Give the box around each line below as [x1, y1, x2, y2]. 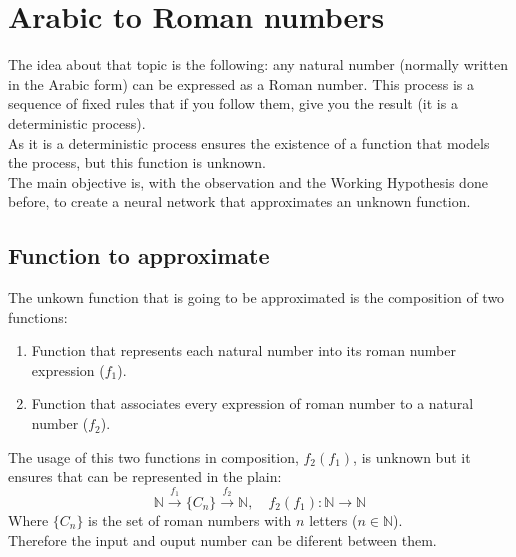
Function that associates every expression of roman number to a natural [31, 393, 474, 414]
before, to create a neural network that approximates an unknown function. [8, 191, 471, 212]
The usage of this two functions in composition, [8, 446, 299, 467]
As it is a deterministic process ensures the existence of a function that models [8, 132, 490, 153]
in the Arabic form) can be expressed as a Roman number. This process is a [8, 73, 474, 94]
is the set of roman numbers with [88, 510, 292, 531]
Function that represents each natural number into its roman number [31, 340, 456, 361]
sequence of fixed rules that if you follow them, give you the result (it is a [8, 93, 458, 114]
